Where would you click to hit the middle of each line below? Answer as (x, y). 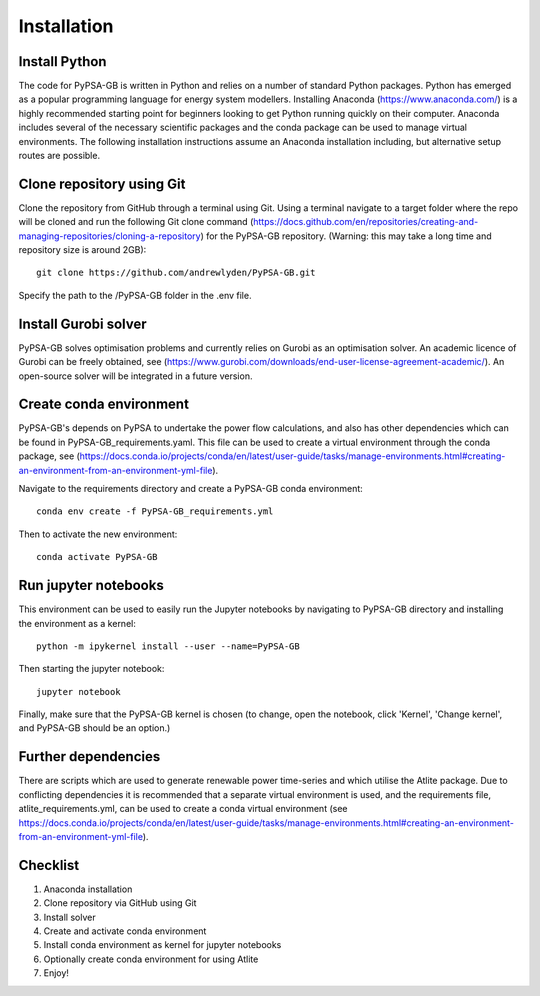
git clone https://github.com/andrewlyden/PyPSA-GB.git (176, 273)
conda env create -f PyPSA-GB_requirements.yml (155, 511)
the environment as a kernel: (77, 623)
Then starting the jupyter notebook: (91, 669)
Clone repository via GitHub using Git (120, 903)
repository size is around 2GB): (82, 250)
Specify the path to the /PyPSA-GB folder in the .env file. (135, 295)
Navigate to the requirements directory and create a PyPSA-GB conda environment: (191, 489)
